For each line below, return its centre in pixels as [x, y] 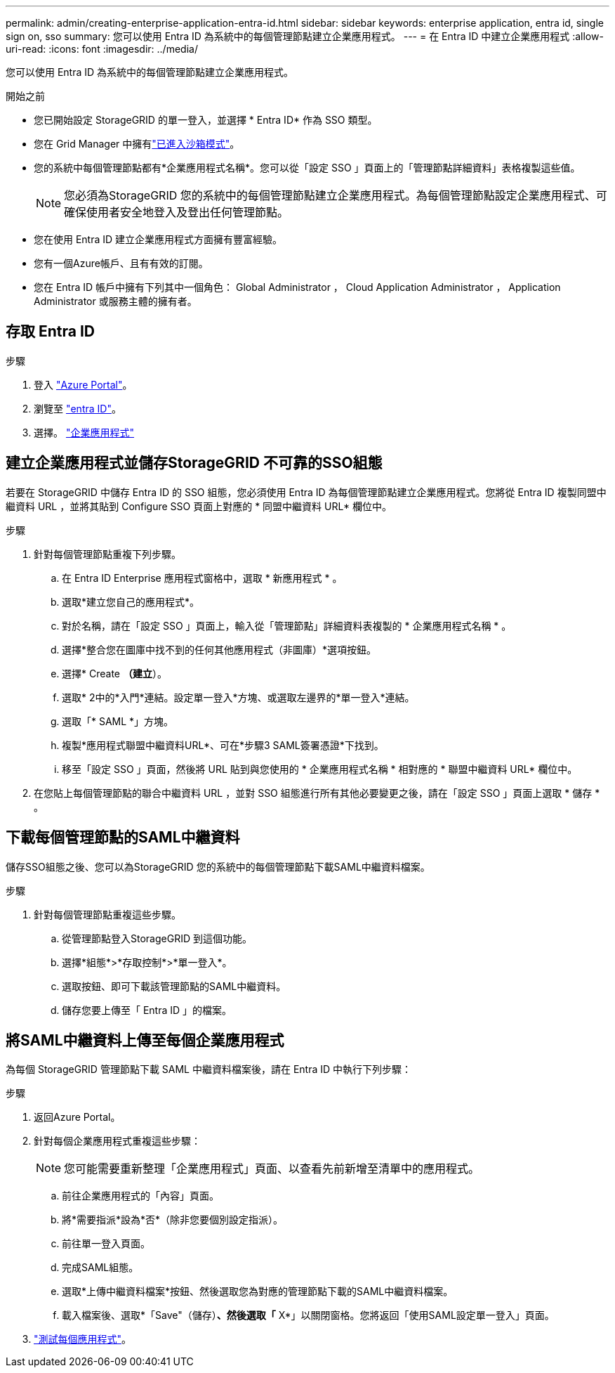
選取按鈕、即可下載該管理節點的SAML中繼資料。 [174, 986]
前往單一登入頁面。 [106, 1244]
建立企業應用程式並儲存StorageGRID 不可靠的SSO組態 [194, 463]
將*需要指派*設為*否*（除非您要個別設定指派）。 [173, 1220]
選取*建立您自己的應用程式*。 [131, 601]
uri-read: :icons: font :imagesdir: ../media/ [102, 49]
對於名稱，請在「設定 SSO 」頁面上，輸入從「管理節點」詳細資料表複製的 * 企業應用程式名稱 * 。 [287, 625]
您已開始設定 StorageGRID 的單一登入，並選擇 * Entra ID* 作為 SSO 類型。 [206, 120]
